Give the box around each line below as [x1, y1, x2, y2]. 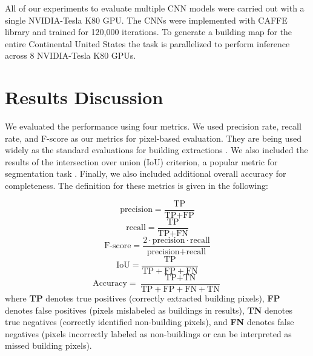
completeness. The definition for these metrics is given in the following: [5, 179, 268, 192]
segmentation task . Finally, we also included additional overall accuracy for [5, 167, 286, 180]
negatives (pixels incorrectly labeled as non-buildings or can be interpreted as [5, 327, 292, 340]
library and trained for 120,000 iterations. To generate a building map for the [5, 25, 292, 38]
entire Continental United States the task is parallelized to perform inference [5, 37, 290, 50]
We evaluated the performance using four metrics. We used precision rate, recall [5, 120, 301, 133]
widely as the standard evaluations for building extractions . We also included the [5, 143, 308, 156]
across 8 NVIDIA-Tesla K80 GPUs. [5, 49, 136, 62]
